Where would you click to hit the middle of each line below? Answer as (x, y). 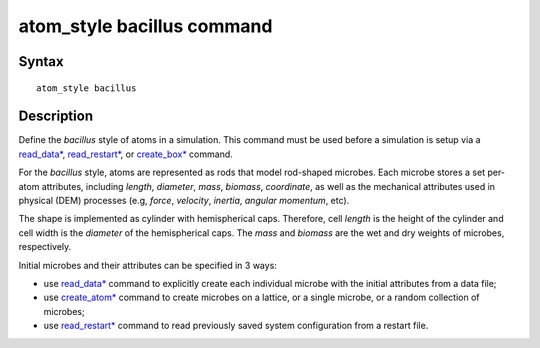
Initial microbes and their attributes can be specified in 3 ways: (147, 265)
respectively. (45, 247)
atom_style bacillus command (145, 26)
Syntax (41, 61)
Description (56, 116)
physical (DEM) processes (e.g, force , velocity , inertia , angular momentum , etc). (184, 201)
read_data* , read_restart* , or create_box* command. (126, 154)
